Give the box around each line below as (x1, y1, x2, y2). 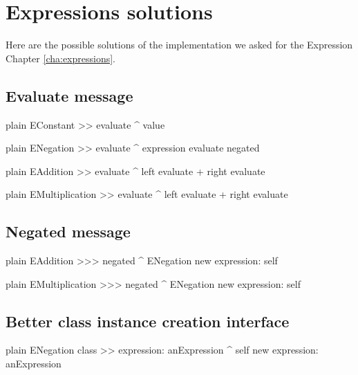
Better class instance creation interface (6, 310, 290, 331)
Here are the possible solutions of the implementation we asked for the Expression (6, 37, 353, 52)
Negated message (6, 221, 131, 242)
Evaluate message (6, 84, 133, 106)
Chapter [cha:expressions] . (6, 51, 116, 65)
